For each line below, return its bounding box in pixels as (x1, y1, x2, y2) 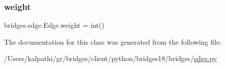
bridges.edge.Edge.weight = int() (4, 20, 104, 30)
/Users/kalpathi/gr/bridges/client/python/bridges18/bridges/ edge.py (4, 53, 217, 64)
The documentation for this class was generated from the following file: (4, 36, 221, 47)
